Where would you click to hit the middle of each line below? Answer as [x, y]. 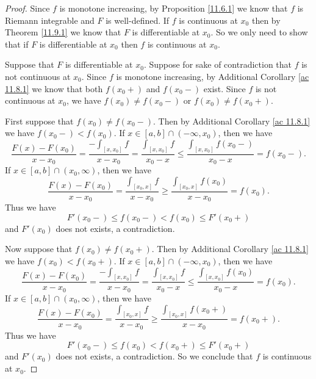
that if [17, 44]
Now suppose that [39, 249]
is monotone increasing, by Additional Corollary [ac [213, 76]
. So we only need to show [259, 32]
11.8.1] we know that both [54, 88]
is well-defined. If [138, 20]
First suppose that [39, 121]
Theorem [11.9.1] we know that [63, 32]
